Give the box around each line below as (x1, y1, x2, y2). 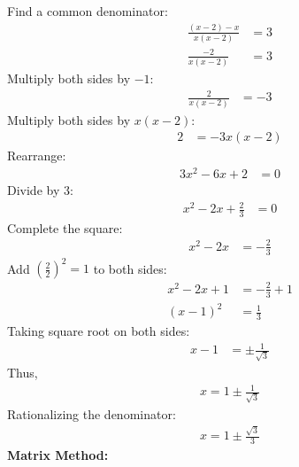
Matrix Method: (7, 445, 109, 463)
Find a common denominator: (7, 2, 168, 19)
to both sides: (93, 259, 167, 277)
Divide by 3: (7, 180, 73, 198)
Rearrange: (7, 146, 66, 165)
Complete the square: (7, 218, 123, 237)
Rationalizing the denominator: (7, 404, 176, 423)
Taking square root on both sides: (7, 322, 190, 340)
